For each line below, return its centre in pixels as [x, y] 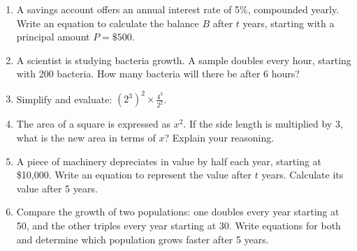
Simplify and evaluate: [64, 99]
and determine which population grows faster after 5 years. [143, 239]
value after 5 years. [57, 188]
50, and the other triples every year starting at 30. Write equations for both [178, 226]
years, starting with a [289, 23]
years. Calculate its [303, 175]
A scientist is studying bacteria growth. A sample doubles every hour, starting [184, 60]
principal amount [53, 37]
